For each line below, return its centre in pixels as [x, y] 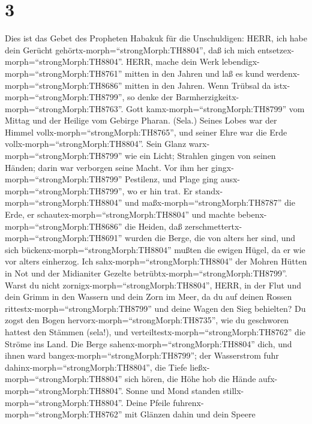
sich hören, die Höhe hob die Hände [190, 379]
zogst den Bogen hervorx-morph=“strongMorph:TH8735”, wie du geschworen [147, 320]
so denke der [150, 97]
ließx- [200, 367]
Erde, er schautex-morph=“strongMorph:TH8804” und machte [120, 214]
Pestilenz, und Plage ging [171, 179]
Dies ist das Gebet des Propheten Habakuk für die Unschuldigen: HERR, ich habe [156, 38]
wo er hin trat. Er [160, 190]
